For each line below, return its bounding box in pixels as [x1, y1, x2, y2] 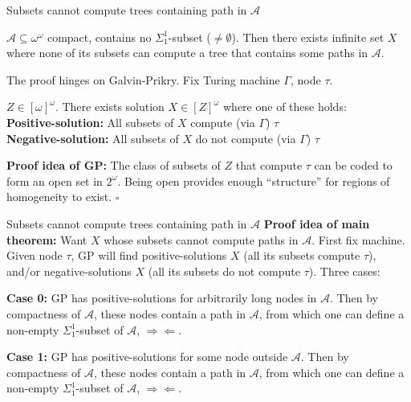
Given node [6, 247, 63, 264]
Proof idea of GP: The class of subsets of [6, 157, 221, 174]
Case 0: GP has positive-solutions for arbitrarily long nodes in [6, 289, 317, 306]
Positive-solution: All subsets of [6, 113, 174, 130]
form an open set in [6, 172, 103, 189]
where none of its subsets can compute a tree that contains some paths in [6, 44, 368, 61]
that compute [235, 157, 303, 174]
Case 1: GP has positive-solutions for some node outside [6, 348, 288, 365]
